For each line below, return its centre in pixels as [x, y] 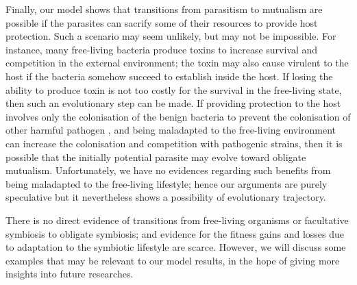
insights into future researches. [70, 274]
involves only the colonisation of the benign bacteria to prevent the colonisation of [178, 116]
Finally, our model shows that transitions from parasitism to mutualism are [164, 9]
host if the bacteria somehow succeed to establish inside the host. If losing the [169, 76]
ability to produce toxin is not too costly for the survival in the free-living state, [174, 89]
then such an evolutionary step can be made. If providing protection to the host [173, 103]
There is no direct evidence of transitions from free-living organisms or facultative [177, 220]
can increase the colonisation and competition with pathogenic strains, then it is [174, 143]
